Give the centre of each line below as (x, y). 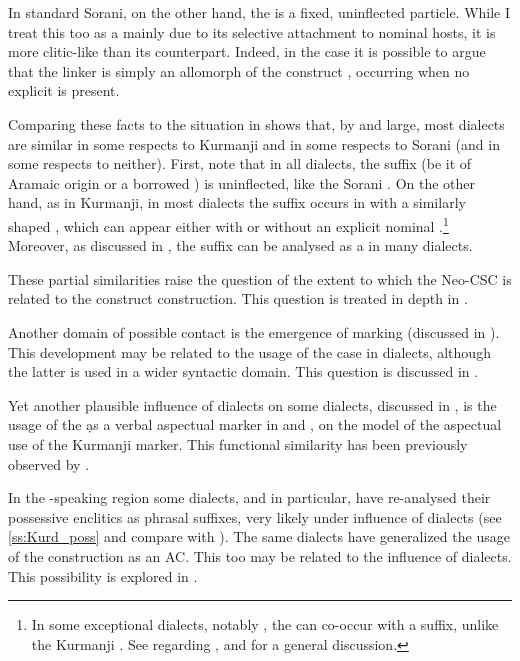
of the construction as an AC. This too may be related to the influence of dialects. (260, 555)
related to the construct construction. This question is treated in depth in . (238, 298)
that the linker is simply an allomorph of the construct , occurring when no (239, 70)
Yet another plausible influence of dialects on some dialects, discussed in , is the (252, 404)
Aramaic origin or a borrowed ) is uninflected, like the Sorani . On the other (242, 182)
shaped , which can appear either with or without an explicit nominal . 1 (228, 224)
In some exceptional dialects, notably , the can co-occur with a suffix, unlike (265, 624)
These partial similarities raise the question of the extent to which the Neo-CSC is (260, 278)
